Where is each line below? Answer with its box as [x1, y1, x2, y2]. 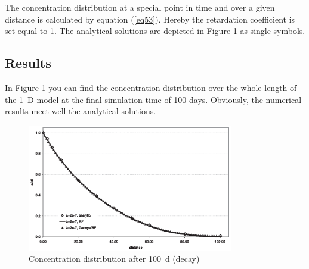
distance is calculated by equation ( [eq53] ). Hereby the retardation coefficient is [5, 12, 295, 25]
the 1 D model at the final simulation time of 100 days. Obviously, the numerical [5, 93, 302, 105]
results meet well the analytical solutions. [5, 105, 156, 117]
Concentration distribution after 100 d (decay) [29, 252, 200, 265]
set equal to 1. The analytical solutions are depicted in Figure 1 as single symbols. [5, 24, 305, 37]
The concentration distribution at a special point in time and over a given [5, 1, 275, 13]
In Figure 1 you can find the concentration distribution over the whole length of [5, 81, 297, 93]
